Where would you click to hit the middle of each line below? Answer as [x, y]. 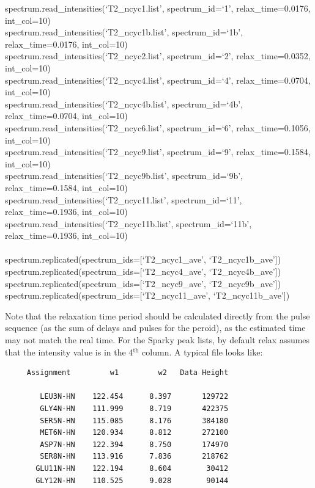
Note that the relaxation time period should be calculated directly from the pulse [157, 315]
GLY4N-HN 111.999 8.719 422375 [134, 409]
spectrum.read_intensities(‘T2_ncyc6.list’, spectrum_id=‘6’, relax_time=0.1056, [158, 127]
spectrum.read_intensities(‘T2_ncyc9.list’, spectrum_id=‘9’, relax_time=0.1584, [158, 152]
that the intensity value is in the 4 [69, 351]
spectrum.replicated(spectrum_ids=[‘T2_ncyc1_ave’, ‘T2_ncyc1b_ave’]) [143, 259]
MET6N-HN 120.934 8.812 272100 [134, 433]
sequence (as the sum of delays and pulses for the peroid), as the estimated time [155, 328]
